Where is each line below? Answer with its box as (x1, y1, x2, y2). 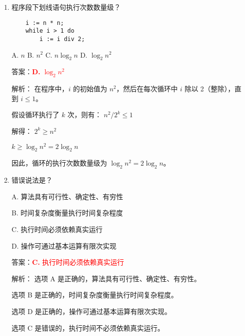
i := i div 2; (39, 35, 85, 42)
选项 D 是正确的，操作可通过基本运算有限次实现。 (11, 306, 171, 316)
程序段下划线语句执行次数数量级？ (11, 2, 121, 12)
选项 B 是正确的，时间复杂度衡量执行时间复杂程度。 (11, 290, 178, 300)
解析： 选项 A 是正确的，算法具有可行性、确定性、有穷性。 (11, 273, 201, 283)
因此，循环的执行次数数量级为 (11, 158, 107, 168)
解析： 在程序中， (11, 84, 69, 94)
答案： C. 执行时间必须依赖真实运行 (11, 257, 124, 267)
